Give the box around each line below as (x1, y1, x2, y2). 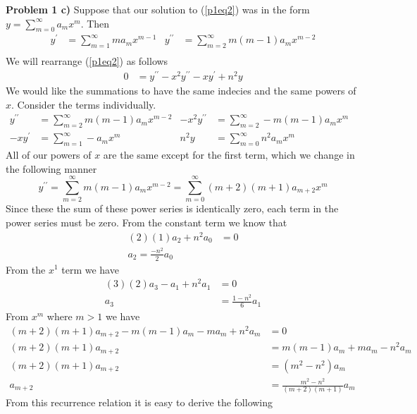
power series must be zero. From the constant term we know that (6, 214, 287, 229)
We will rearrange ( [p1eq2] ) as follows (6, 54, 168, 68)
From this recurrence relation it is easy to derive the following (6, 395, 273, 410)
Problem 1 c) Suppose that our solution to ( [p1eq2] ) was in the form (6, 2, 310, 16)
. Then (80, 16, 110, 30)
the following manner (6, 161, 97, 176)
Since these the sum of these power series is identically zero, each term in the (6, 201, 339, 216)
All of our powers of (6, 147, 92, 162)
